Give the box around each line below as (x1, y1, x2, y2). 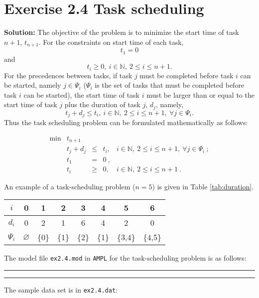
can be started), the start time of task (23, 89, 139, 100)
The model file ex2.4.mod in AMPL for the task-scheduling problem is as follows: (4, 253, 247, 263)
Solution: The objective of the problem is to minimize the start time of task (4, 27, 239, 37)
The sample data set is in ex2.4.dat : (4, 285, 118, 295)
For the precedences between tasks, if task (4, 70, 132, 80)
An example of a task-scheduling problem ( (4, 181, 135, 191)
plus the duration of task (64, 99, 140, 110)
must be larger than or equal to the (146, 89, 255, 100)
